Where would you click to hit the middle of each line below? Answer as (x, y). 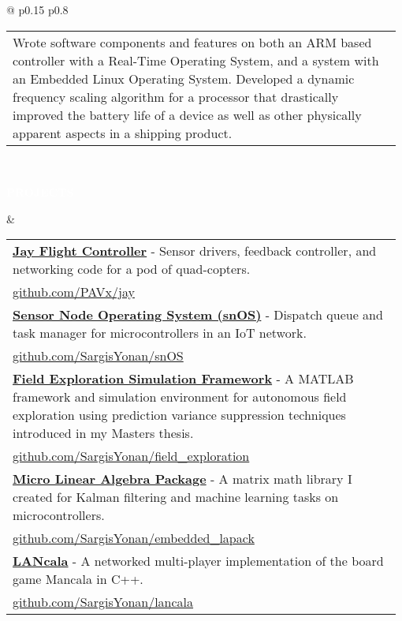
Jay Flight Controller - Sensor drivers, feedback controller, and (195, 251)
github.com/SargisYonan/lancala (103, 602)
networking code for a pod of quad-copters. (132, 269)
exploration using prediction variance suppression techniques (179, 415)
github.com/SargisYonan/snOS (98, 356)
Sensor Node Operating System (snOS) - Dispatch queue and (198, 315)
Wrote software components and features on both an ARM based (192, 42)
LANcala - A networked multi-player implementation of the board (198, 561)
